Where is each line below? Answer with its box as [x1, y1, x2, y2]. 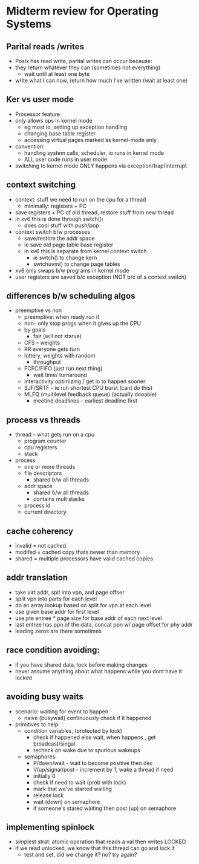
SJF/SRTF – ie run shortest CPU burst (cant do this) [24, 384, 153, 392]
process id [24, 502, 51, 509]
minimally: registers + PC [24, 202, 86, 209]
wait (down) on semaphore [33, 798, 100, 805]
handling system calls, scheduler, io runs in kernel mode [24, 149, 165, 156]
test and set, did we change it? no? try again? [24, 851, 137, 859]
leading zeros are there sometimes [15, 627, 102, 634]
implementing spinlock [6, 821, 95, 832]
